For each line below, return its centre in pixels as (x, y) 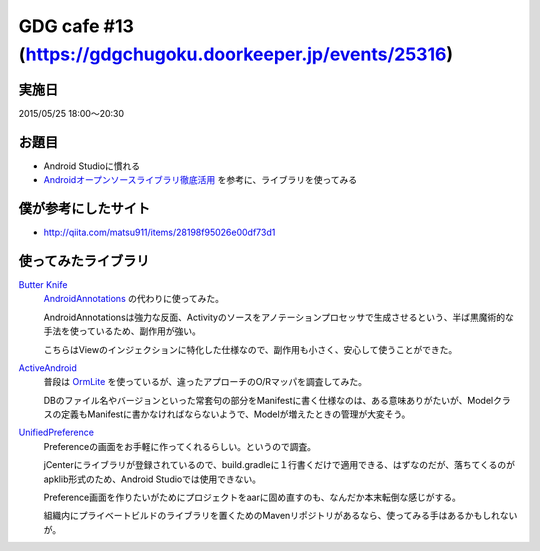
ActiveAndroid (47, 367)
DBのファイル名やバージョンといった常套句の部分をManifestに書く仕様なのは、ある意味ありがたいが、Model (268, 400)
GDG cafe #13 (76, 26)
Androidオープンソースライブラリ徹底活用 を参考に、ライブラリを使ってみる (200, 180)
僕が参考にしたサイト (84, 208)
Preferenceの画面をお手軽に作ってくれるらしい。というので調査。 (180, 446)
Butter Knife (43, 284)
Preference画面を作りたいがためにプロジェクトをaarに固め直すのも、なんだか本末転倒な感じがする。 (252, 497)
